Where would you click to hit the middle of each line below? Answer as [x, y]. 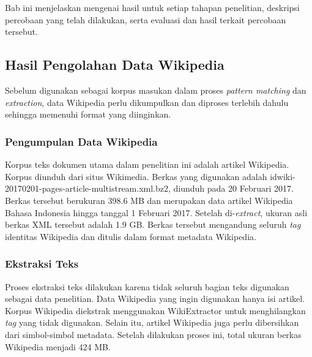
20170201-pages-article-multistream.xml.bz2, [88, 188]
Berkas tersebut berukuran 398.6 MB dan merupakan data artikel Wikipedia [149, 200]
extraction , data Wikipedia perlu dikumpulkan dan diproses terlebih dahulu [147, 102]
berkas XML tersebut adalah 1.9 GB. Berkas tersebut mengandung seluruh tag [153, 224]
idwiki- [283, 176]
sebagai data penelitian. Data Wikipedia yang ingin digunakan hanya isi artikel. [155, 299]
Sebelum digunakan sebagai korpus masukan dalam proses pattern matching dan [156, 90]
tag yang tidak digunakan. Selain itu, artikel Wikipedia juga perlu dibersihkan [152, 322]
